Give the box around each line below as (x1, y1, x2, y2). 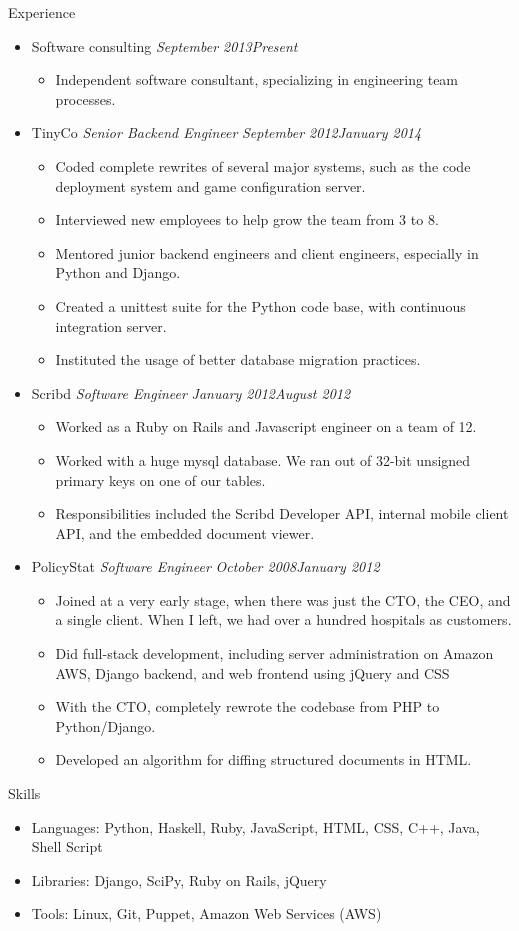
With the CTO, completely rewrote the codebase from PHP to (55, 696, 440, 717)
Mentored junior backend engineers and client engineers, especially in (55, 242, 479, 263)
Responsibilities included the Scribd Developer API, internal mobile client (55, 503, 509, 524)
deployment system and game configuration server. (55, 175, 366, 196)
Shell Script (31, 836, 103, 857)
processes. (55, 88, 116, 109)
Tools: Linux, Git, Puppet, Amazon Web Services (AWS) (31, 903, 382, 924)
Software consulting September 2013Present (31, 35, 298, 56)
